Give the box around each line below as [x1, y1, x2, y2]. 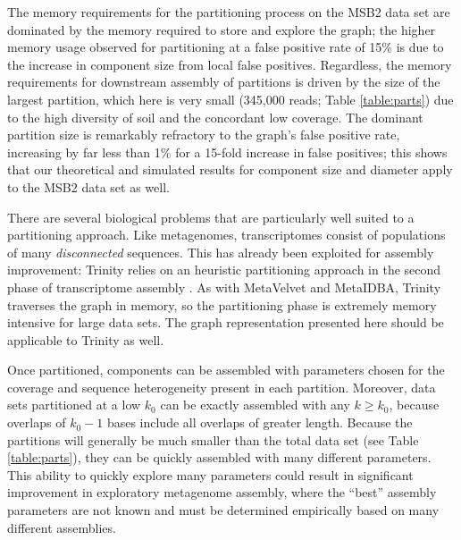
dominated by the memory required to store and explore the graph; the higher [7, 20, 436, 38]
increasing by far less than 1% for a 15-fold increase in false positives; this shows [7, 142, 448, 161]
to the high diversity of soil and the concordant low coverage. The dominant [7, 107, 423, 126]
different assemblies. [7, 518, 116, 536]
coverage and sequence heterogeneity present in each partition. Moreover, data [7, 377, 436, 396]
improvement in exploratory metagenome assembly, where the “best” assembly [7, 483, 437, 502]
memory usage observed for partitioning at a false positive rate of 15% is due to [7, 38, 444, 56]
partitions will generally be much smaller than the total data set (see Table [7, 430, 419, 449]
